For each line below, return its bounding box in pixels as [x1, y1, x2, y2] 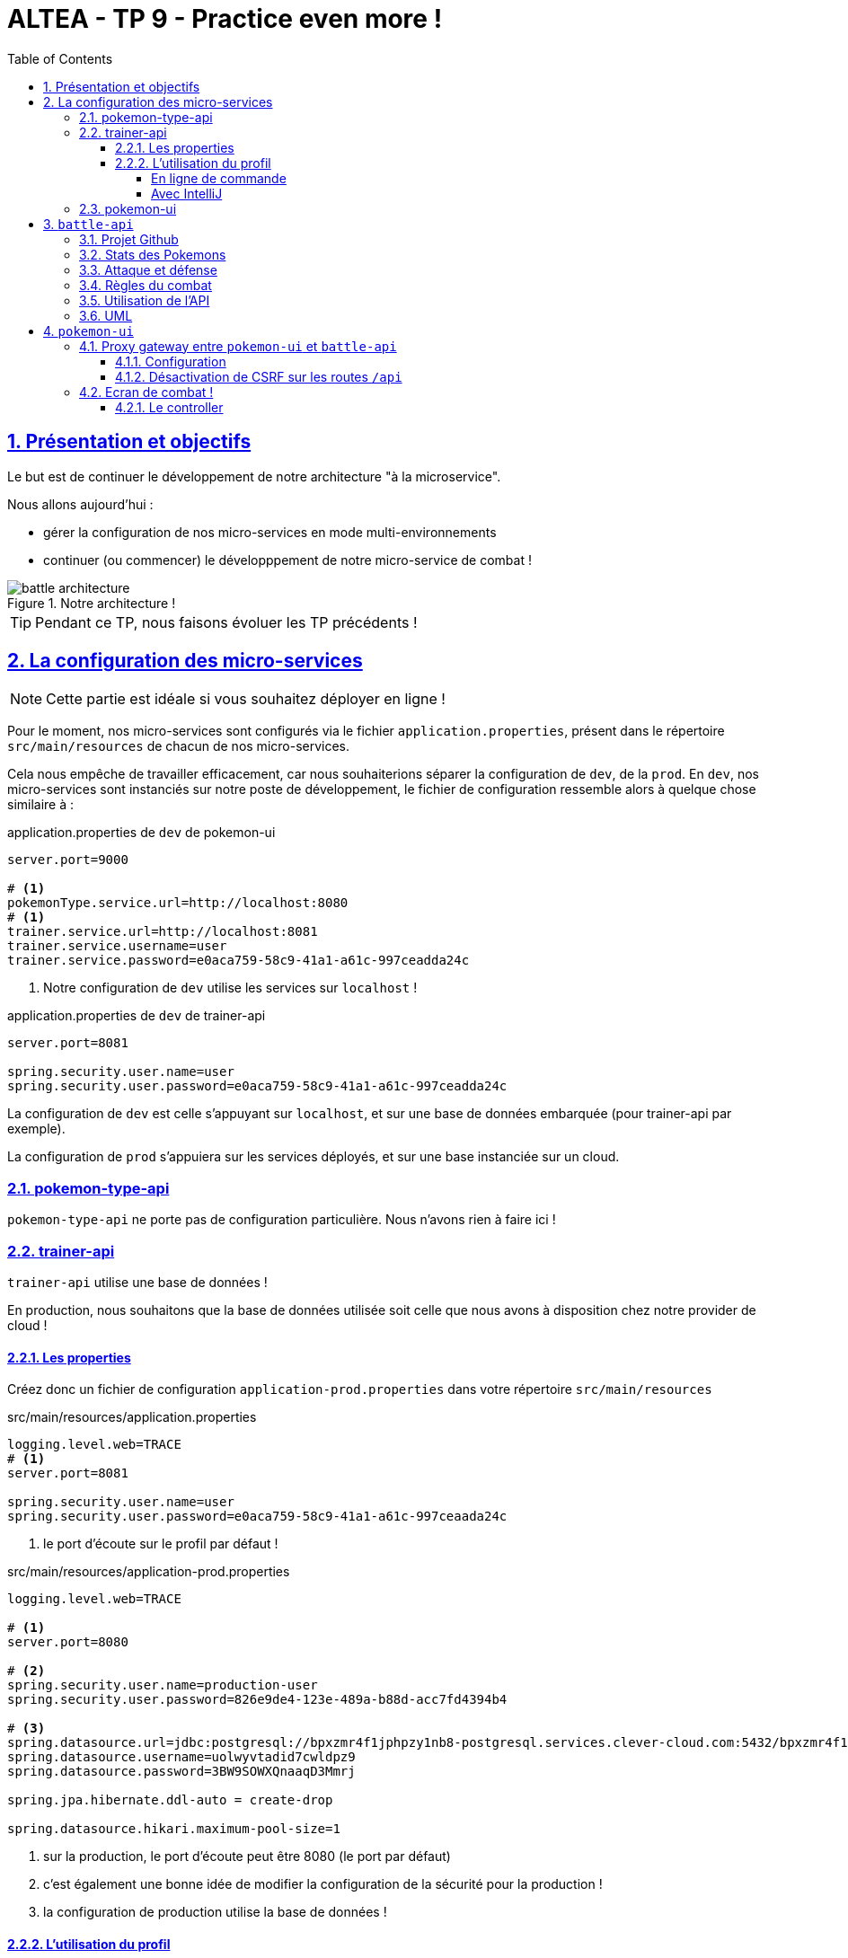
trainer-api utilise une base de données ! [7, 1274, 268, 1290]
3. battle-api [43, 216, 134, 232]
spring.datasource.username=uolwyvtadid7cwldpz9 [7, 1750, 356, 1765]
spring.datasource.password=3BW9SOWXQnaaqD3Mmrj [7, 1764, 356, 1779]
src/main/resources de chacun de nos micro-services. [7, 738, 350, 754]
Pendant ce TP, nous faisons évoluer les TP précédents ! [35, 613, 418, 631]
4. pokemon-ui [43, 322, 134, 339]
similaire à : [7, 797, 75, 813]
